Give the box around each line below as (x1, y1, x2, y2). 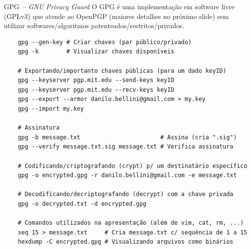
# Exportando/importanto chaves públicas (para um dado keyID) (17, 67, 227, 74)
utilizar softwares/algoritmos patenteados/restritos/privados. (4, 20, 184, 31)
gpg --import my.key (17, 105, 84, 112)
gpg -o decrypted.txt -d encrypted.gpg (17, 200, 147, 207)
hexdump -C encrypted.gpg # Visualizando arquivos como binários (17, 238, 234, 246)
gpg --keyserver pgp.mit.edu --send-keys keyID (17, 77, 174, 84)
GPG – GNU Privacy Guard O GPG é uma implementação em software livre (4, 1, 235, 11)
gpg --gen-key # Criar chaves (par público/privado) (17, 38, 192, 46)
